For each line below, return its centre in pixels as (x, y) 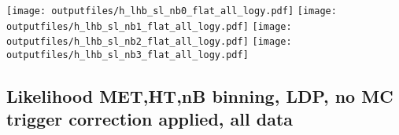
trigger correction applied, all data (150, 119)
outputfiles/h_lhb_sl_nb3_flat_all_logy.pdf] (127, 55)
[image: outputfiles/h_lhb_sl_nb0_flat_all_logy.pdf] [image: (172, 11)
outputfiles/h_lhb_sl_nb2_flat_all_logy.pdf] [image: (149, 42)
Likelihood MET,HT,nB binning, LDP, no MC (200, 96)
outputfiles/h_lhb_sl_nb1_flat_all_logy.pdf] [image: (149, 26)
